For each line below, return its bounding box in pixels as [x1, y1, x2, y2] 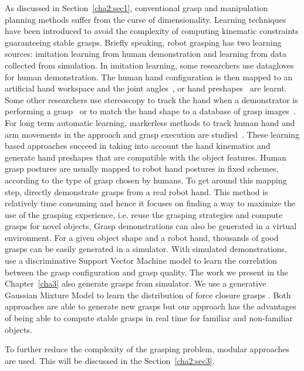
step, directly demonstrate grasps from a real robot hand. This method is [5, 185, 268, 198]
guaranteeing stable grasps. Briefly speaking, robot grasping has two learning [5, 36, 282, 48]
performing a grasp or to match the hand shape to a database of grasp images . [5, 105, 296, 117]
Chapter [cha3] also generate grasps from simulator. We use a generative [5, 277, 266, 290]
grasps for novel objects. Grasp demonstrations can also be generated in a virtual [5, 220, 297, 232]
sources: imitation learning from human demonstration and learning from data [5, 47, 287, 60]
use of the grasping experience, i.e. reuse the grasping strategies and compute [5, 208, 283, 220]
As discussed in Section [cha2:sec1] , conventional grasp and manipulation [5, 2, 268, 13]
